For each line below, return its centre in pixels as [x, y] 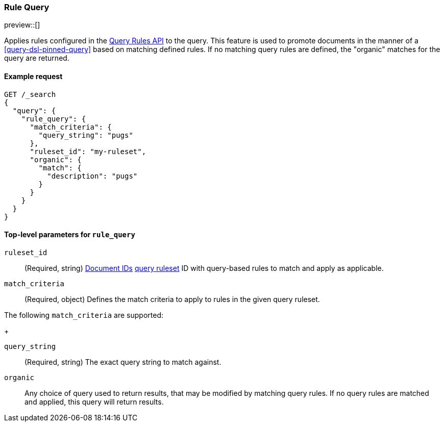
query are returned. [37, 58]
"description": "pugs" [92, 176]
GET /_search [30, 94]
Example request [33, 76]
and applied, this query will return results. [94, 402]
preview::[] [22, 25]
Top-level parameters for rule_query [70, 235]
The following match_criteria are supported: [84, 315]
